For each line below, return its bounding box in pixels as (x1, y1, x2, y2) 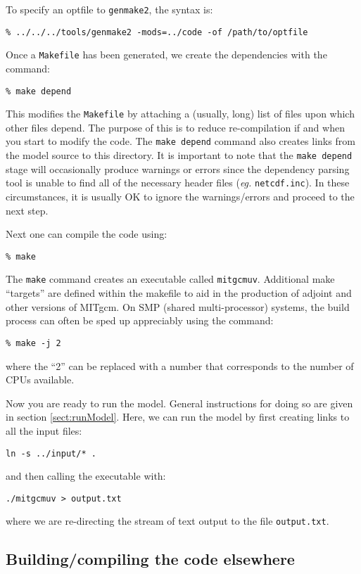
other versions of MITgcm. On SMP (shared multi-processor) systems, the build (6, 299, 350, 314)
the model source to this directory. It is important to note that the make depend (6, 148, 353, 162)
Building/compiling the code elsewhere (6, 548, 295, 570)
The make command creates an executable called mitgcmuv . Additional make (6, 272, 335, 286)
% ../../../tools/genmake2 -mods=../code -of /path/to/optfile (6, 27, 308, 37)
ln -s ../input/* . (6, 448, 96, 459)
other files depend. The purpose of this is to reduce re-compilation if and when (6, 120, 345, 134)
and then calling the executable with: (6, 468, 166, 483)
